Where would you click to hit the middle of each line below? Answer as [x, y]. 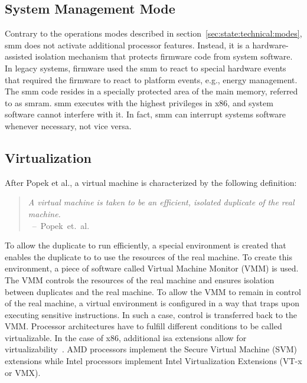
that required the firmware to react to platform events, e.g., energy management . [151, 79]
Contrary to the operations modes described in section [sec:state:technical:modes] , [153, 33]
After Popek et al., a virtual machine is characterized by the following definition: [151, 182]
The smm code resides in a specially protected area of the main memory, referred [151, 91]
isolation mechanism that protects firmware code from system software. [164, 56]
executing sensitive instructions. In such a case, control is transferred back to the [151, 314]
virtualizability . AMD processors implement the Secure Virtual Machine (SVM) [151, 349]
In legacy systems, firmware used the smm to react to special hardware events [146, 68]
